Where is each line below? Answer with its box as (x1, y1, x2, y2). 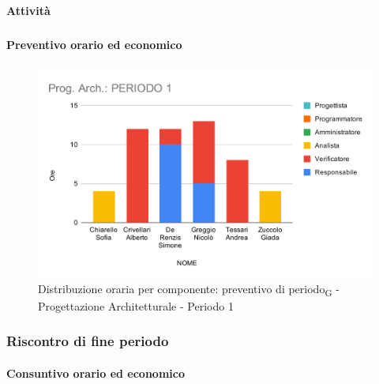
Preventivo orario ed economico (6, 36, 182, 52)
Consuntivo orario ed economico (6, 364, 185, 381)
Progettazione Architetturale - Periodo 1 (38, 297, 234, 314)
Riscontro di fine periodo (6, 331, 169, 351)
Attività (6, 2, 51, 18)
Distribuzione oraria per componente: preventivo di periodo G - (38, 280, 340, 299)
